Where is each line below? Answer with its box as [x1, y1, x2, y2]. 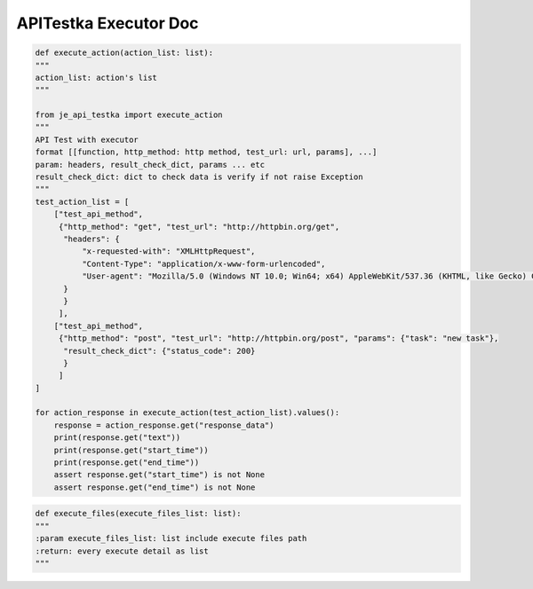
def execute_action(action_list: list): [35, 48, 213, 58]
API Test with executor [35, 134, 139, 145]
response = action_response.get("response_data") [53, 420, 274, 430]
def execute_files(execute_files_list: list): [35, 508, 242, 519]
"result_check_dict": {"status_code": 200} [63, 346, 256, 356]
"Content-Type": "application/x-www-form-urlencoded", [81, 258, 326, 269]
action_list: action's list [35, 72, 157, 82]
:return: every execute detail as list [35, 546, 209, 556]
